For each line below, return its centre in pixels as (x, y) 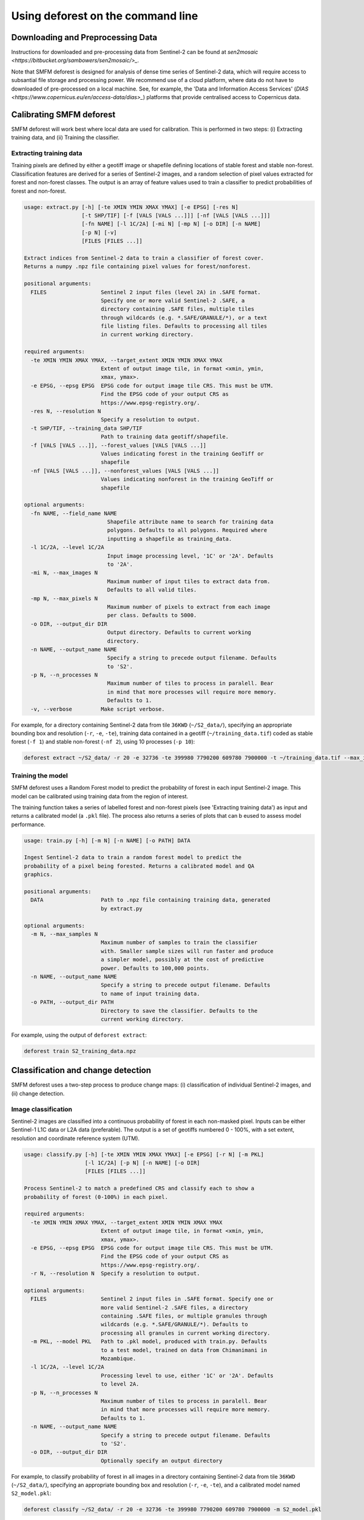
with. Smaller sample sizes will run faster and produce (187, 951)
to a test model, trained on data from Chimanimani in (184, 1350)
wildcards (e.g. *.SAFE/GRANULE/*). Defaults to (174, 1325)
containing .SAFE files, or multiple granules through (184, 1316)
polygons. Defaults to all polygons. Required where (187, 530)
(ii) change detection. (38, 1093)
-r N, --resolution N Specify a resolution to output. (115, 1273)
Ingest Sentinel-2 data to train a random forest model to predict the (133, 858)
